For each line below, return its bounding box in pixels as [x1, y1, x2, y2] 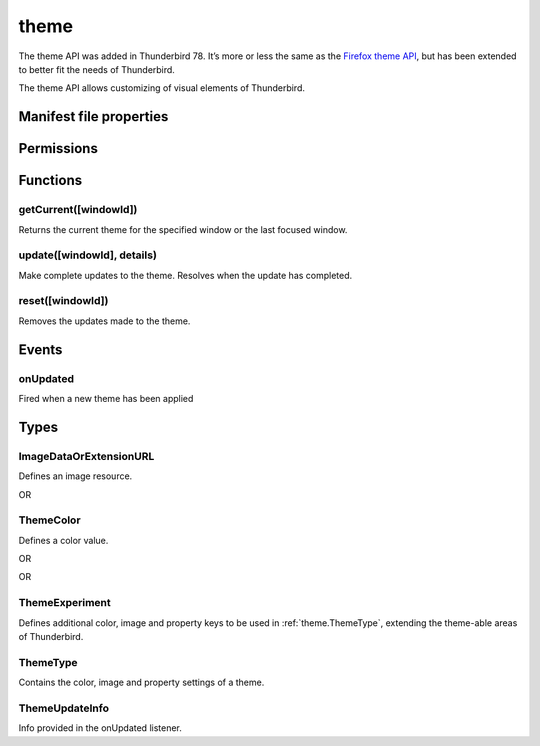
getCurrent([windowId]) [18, 203, 138, 217]
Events [18, 341, 63, 358]
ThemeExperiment [18, 596, 112, 610]
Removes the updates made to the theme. [18, 315, 191, 327]
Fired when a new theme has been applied [18, 392, 194, 404]
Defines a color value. [18, 534, 109, 546]
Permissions [18, 140, 99, 157]
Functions [18, 172, 83, 189]
